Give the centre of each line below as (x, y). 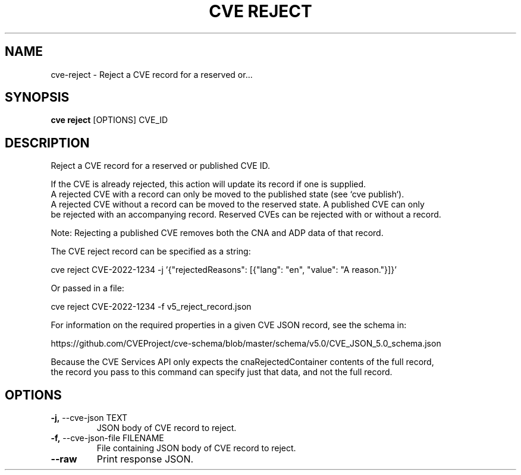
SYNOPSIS (37, 97)
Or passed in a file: (87, 288)
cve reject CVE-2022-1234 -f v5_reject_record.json (151, 307)
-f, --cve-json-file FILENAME (107, 438)
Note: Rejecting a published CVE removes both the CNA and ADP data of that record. (217, 233)
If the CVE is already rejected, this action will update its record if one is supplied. (208, 184)
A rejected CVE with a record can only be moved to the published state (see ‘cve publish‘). (227, 194)
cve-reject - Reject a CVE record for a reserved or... (152, 74)
